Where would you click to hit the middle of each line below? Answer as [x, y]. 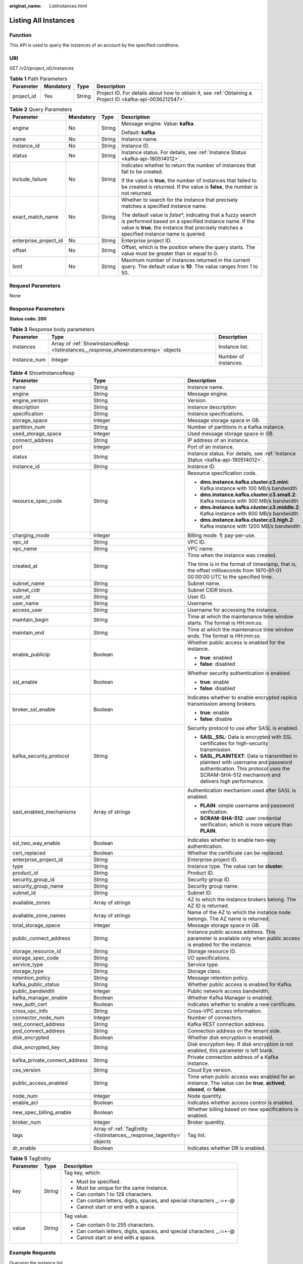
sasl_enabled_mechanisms [44, 812]
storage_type [28, 971]
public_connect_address [41, 938]
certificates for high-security [234, 743]
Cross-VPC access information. [225, 1011]
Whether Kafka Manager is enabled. [230, 998]
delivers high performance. [232, 781]
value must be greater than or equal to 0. [170, 254]
